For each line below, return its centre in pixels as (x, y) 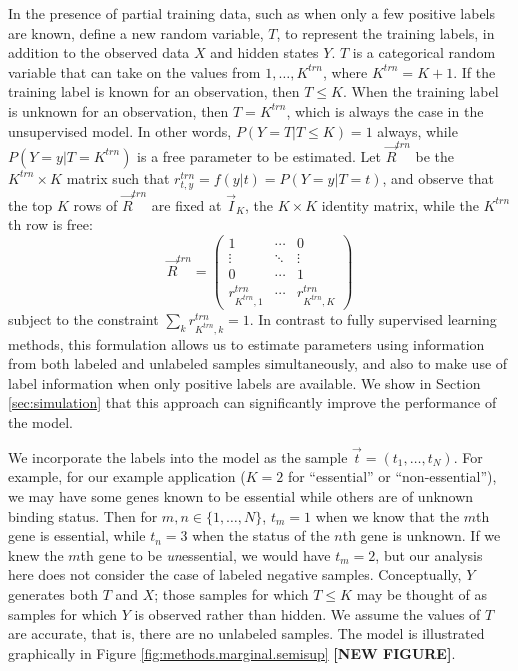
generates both (53, 594)
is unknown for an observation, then (118, 110)
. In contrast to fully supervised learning (373, 318)
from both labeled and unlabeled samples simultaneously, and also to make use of (258, 363)
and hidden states (264, 52)
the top (30, 204)
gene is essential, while (77, 535)
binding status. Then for (83, 515)
